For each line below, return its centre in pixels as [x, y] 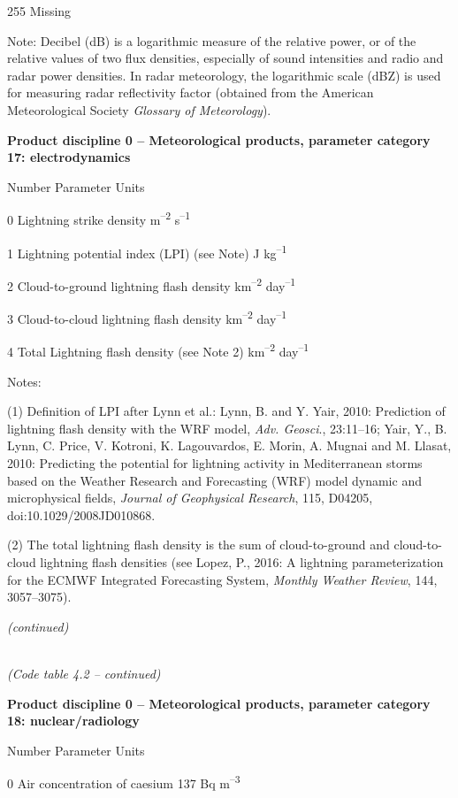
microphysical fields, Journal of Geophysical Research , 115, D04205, [190, 498]
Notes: [24, 381]
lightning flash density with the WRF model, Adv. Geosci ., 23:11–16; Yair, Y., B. [227, 428]
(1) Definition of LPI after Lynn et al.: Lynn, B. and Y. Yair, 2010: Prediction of [226, 411]
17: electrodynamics [69, 157]
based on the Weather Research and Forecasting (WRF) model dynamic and [214, 480]
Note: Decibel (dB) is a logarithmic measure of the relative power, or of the [212, 40]
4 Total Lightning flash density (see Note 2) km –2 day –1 [158, 350]
